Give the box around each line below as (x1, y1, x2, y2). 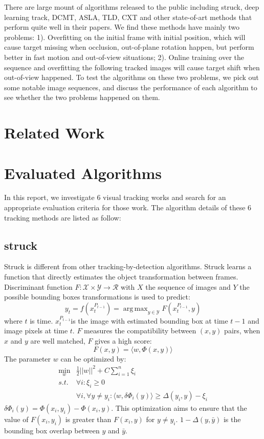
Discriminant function (4, 281, 73, 292)
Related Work (4, 122, 105, 143)
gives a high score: (95, 335, 152, 346)
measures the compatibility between (84, 325, 196, 336)
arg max (123, 305, 148, 312)
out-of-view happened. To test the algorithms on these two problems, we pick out (4, 72, 259, 83)
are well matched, (30, 335, 85, 346)
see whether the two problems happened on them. (4, 92, 160, 103)
